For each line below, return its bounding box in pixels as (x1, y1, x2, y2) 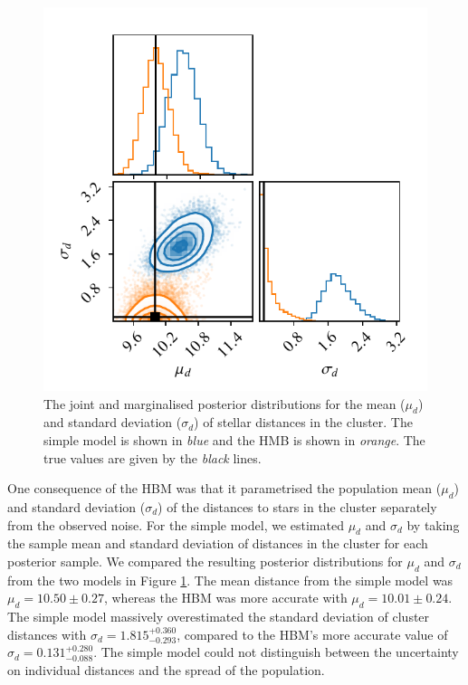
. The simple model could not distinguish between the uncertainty (93, 642, 459, 661)
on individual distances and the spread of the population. (7, 660, 325, 679)
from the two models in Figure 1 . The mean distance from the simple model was (7, 570, 454, 589)
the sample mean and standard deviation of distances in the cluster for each (7, 534, 428, 553)
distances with (7, 624, 87, 643)
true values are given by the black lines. (43, 448, 262, 467)
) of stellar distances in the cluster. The (194, 413, 413, 432)
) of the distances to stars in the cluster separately (158, 497, 437, 516)
